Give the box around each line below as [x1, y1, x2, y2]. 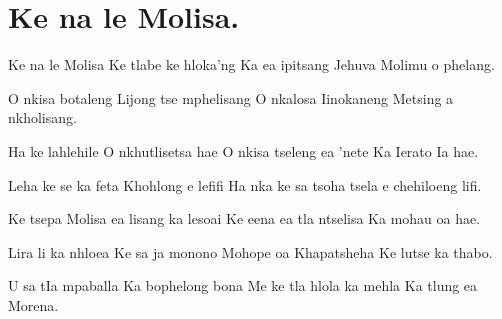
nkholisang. [8, 107, 77, 128]
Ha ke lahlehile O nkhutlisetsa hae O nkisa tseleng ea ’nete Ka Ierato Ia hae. [8, 140, 479, 161]
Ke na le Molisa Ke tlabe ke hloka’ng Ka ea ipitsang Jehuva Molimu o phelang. [8, 54, 495, 75]
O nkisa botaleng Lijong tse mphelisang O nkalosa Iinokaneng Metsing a [8, 87, 454, 108]
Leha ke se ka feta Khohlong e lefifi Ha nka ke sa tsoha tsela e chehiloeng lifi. [8, 174, 482, 195]
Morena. [8, 294, 59, 315]
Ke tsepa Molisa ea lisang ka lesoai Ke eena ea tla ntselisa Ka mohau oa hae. [8, 208, 481, 229]
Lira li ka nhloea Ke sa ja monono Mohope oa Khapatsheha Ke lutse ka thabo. [8, 241, 493, 262]
